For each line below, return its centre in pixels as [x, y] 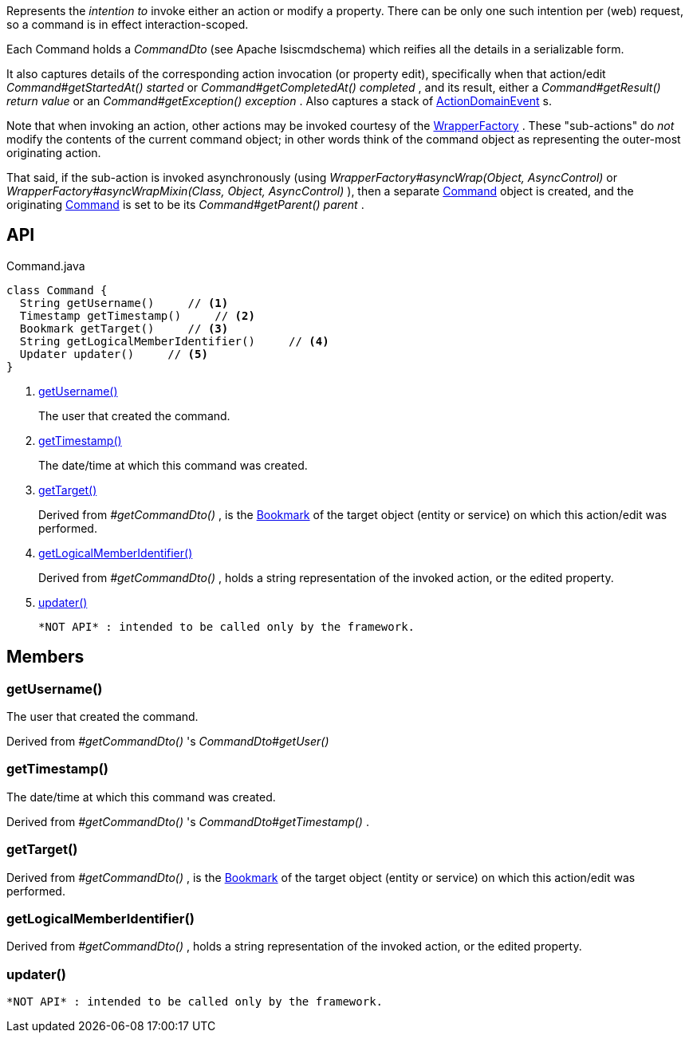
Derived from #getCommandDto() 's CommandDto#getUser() [168, 742]
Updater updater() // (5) [114, 354]
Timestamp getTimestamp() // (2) [137, 315]
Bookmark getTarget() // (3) [124, 328]
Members [45, 657]
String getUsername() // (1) [124, 303]
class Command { [57, 290]
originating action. [54, 153]
